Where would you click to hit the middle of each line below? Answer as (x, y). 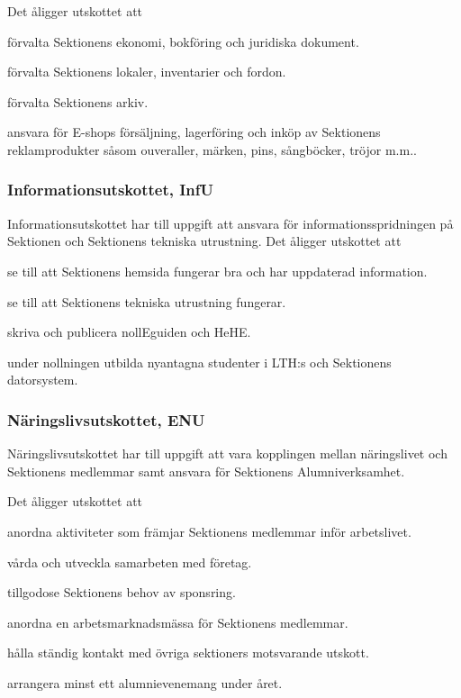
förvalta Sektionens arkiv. (78, 101)
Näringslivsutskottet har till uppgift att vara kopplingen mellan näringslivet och (227, 453)
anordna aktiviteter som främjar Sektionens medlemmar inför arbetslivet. (209, 531)
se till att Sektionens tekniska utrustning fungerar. (147, 301)
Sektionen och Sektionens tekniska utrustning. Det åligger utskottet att (204, 241)
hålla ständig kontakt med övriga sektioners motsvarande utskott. (188, 653)
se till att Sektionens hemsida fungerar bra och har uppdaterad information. (217, 271)
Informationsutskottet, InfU (110, 190)
